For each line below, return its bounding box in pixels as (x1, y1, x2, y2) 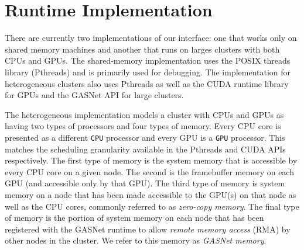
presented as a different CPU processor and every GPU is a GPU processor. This (5, 131, 285, 143)
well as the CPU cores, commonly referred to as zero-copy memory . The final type (5, 200, 299, 212)
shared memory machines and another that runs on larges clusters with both (5, 43, 280, 55)
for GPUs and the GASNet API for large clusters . (5, 89, 184, 101)
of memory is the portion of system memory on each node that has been (5, 211, 264, 224)
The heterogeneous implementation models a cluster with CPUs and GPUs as (5, 108, 284, 120)
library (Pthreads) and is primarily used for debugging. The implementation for (5, 65, 291, 78)
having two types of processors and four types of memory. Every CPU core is (5, 120, 281, 132)
